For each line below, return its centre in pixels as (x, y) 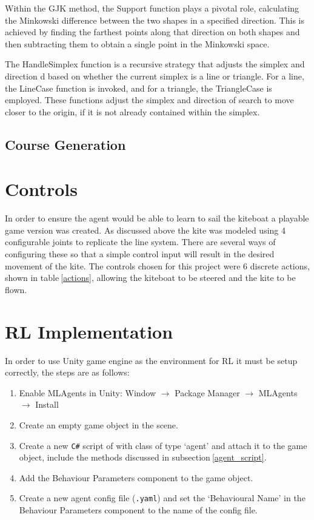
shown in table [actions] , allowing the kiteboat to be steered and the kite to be (150, 278)
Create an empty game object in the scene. (99, 424)
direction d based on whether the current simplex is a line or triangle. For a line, (155, 76)
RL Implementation (89, 331)
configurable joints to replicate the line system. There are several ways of (140, 242)
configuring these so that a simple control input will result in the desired (140, 254)
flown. (16, 289)
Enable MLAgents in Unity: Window (88, 392)
